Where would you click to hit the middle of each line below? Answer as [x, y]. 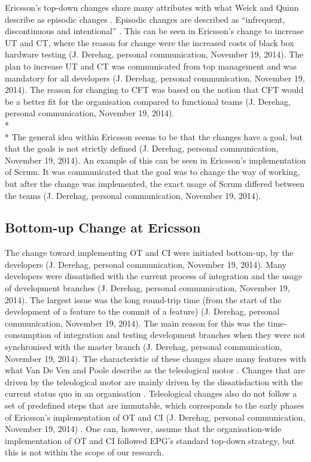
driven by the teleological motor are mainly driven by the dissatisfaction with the [154, 381]
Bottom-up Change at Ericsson [103, 227]
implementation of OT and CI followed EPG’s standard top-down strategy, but [150, 440]
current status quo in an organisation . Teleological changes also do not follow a [151, 393]
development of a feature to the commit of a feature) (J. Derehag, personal [142, 311]
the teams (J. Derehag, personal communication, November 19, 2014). [133, 195]
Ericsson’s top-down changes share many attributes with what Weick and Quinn [152, 7]
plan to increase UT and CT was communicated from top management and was [151, 66]
